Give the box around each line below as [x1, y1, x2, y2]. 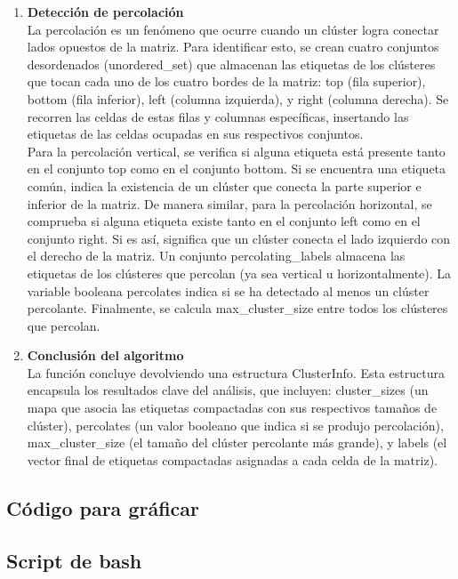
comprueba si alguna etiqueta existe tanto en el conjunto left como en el [27, 212, 421, 230]
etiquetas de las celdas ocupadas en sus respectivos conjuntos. [27, 125, 364, 143]
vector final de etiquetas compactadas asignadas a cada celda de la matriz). [27, 450, 438, 469]
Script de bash [6, 546, 142, 574]
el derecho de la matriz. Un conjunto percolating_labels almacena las [27, 246, 406, 265]
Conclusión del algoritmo [27, 346, 184, 365]
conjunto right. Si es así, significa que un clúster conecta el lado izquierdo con [27, 229, 451, 247]
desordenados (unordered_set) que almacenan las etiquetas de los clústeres [27, 54, 436, 73]
